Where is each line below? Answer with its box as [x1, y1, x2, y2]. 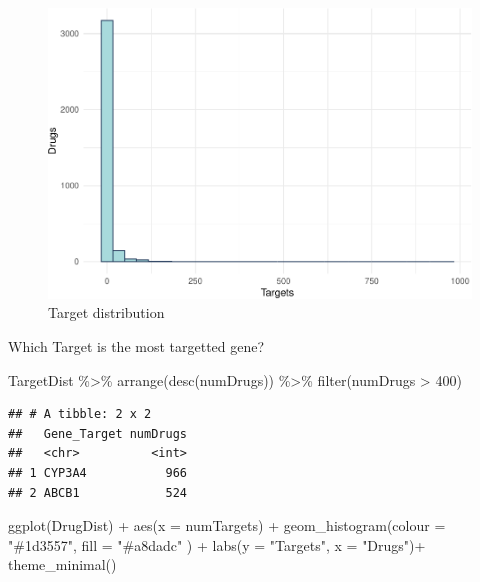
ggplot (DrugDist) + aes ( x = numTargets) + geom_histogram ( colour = [8, 515, 446, 536]
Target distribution [48, 302, 165, 323]
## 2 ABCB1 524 [8, 485, 187, 500]
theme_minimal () [8, 554, 117, 575]
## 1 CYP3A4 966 [8, 465, 187, 480]
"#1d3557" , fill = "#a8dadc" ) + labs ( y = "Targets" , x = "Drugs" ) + [8, 534, 426, 555]
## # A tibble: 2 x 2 [8, 407, 152, 422]
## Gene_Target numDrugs [8, 426, 187, 441]
